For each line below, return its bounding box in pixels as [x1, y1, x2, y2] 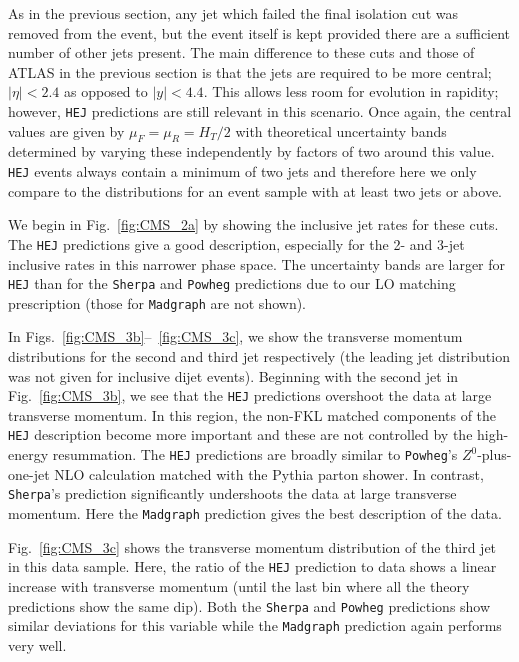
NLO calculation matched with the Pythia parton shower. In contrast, [54, 463, 484, 484]
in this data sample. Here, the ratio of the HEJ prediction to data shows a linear [8, 556, 497, 577]
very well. [8, 634, 67, 655]
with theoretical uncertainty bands [235, 120, 447, 141]
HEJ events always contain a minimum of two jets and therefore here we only [8, 161, 477, 182]
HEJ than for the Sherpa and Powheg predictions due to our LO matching [8, 273, 456, 294]
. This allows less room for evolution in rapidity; [203, 81, 499, 102]
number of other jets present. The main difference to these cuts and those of [8, 42, 475, 63]
